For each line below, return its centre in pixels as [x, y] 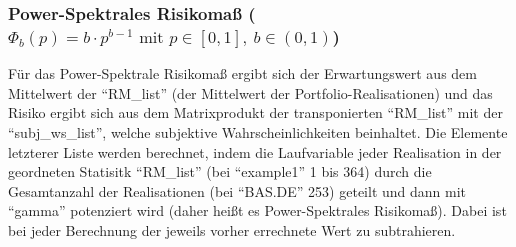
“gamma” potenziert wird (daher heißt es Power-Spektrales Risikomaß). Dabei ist [257, 210]
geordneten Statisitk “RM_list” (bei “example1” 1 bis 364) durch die [220, 171]
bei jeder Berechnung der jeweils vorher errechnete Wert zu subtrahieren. [232, 229]
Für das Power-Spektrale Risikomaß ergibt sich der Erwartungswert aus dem [242, 73]
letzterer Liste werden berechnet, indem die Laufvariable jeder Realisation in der [255, 151]
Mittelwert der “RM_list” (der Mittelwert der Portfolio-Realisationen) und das [250, 92]
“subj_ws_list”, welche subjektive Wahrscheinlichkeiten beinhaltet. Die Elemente [258, 131]
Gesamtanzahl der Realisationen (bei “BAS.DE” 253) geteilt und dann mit [237, 190]
